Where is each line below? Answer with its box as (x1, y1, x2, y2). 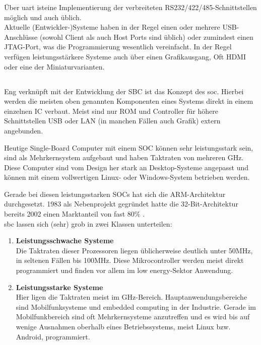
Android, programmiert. (16, 331, 90, 341)
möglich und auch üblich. (4, 12, 82, 22)
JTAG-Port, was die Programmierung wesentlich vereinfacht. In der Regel (4, 41, 232, 52)
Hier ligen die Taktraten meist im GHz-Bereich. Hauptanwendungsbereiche (16, 292, 247, 302)
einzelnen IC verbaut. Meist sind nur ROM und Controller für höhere (4, 105, 218, 116)
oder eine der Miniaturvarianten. (4, 61, 105, 72)
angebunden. (4, 125, 43, 135)
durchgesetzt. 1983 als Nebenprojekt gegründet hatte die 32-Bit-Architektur (4, 198, 238, 209)
